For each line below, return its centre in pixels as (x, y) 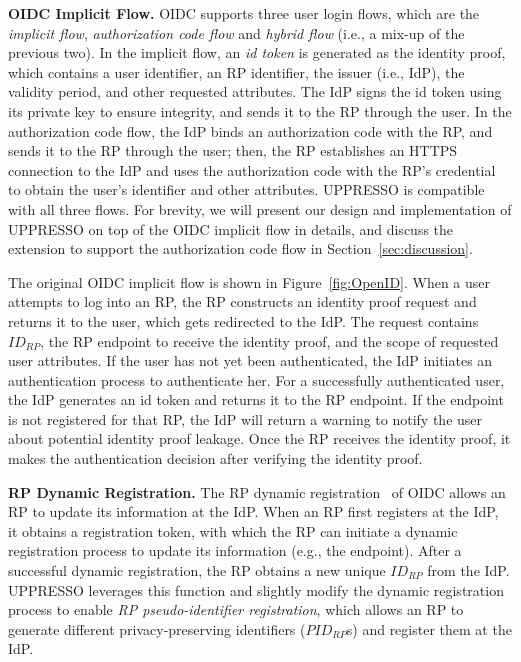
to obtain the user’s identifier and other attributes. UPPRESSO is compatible (246, 189)
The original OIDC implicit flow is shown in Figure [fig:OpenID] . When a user (249, 281)
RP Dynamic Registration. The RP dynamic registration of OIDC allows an (257, 491)
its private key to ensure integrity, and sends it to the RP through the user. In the (260, 110)
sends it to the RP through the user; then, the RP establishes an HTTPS (233, 150)
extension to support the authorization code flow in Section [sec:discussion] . (240, 248)
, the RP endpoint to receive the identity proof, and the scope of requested (269, 340)
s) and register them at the (429, 628)
